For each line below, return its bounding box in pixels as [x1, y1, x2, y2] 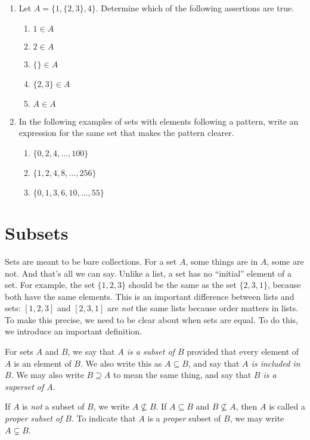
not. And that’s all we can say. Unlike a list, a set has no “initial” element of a [5, 267, 292, 279]
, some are [266, 255, 304, 267]
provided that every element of [187, 345, 299, 358]
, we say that [67, 345, 115, 358]
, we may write [230, 412, 284, 424]
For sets [5, 345, 33, 358]
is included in [251, 357, 300, 369]
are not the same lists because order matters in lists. [107, 302, 299, 314]
